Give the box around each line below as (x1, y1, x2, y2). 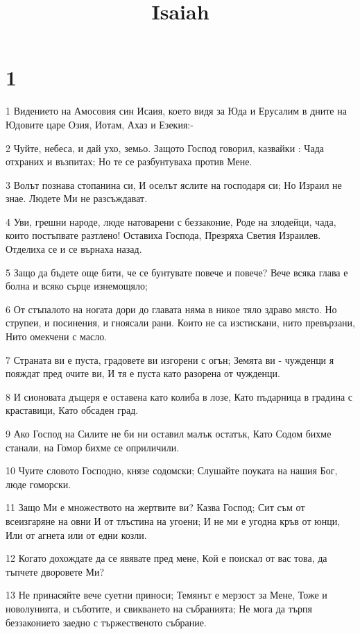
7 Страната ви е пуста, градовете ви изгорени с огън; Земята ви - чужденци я (6, 352, 334, 367)
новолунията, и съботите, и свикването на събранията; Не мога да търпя (6, 601, 312, 615)
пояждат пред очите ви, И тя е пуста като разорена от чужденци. (6, 366, 280, 381)
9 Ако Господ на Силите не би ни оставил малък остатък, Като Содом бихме (6, 426, 332, 440)
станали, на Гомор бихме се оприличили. (6, 440, 180, 454)
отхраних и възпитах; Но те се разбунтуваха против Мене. (6, 154, 252, 169)
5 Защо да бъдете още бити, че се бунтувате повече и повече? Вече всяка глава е (6, 265, 348, 279)
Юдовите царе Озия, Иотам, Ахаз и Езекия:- (6, 117, 194, 131)
